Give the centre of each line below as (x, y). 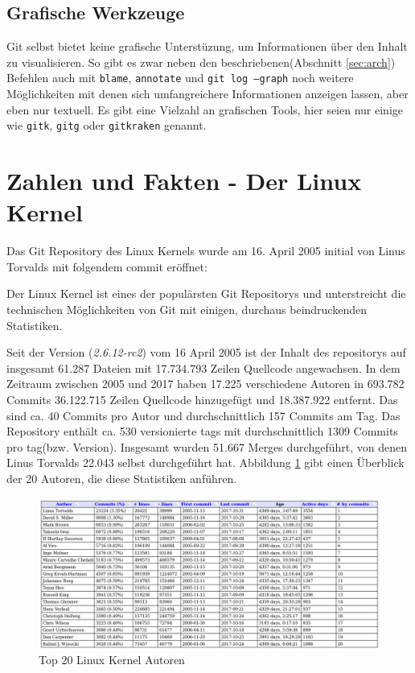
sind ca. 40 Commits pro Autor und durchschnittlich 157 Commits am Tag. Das (203, 415)
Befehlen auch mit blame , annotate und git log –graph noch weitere (180, 78)
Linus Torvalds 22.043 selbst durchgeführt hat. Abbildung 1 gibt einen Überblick (205, 462)
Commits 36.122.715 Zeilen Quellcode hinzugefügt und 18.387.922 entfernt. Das (202, 399)
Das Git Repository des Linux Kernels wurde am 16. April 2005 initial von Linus (206, 251)
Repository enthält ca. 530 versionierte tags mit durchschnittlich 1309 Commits (202, 431)
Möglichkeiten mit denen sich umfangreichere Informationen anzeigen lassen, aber (207, 94)
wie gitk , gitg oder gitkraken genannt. (107, 125)
